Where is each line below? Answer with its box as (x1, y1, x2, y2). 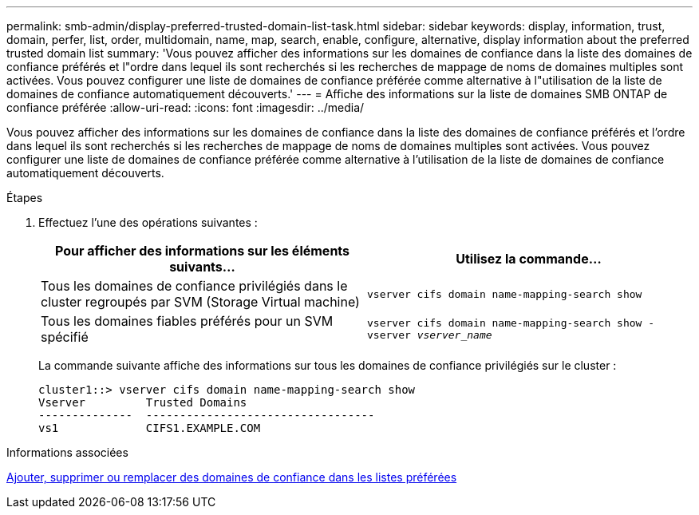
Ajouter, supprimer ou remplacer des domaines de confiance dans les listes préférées (6, 470, 457, 484)
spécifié (41, 329, 89, 345)
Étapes (6, 191, 43, 204)
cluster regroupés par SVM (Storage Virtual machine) (41, 294, 360, 310)
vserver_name (417, 329, 492, 341)
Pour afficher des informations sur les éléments (54, 243, 350, 259)
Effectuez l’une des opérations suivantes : (38, 216, 258, 229)
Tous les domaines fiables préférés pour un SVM (41, 313, 334, 329)
